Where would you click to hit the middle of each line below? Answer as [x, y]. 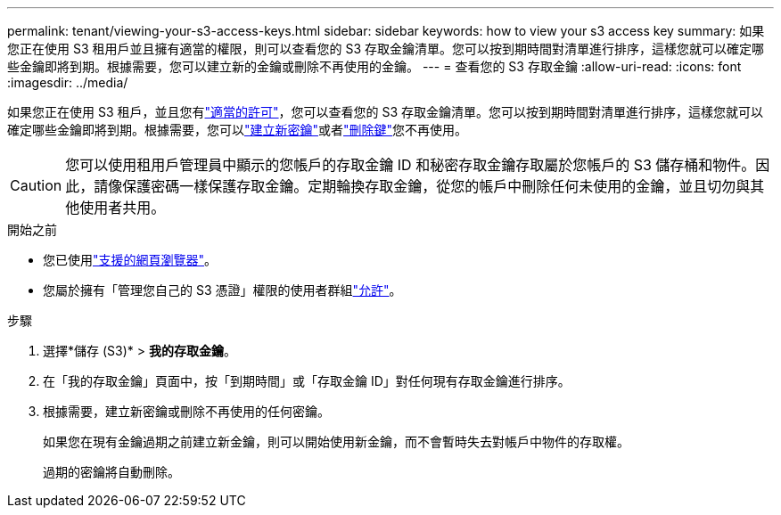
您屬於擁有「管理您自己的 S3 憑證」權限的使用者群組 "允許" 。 [222, 290]
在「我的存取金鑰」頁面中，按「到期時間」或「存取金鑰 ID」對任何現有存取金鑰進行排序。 [307, 381]
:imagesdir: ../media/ [68, 82]
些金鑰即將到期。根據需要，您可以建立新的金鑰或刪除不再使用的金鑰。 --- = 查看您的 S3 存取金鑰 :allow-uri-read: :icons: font [374, 66]
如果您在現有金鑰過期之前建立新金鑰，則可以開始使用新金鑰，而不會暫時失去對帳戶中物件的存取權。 [336, 441]
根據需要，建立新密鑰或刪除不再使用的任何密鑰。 [186, 411]
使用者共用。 [123, 208]
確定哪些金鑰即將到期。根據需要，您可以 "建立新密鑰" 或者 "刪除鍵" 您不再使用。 [238, 130]
